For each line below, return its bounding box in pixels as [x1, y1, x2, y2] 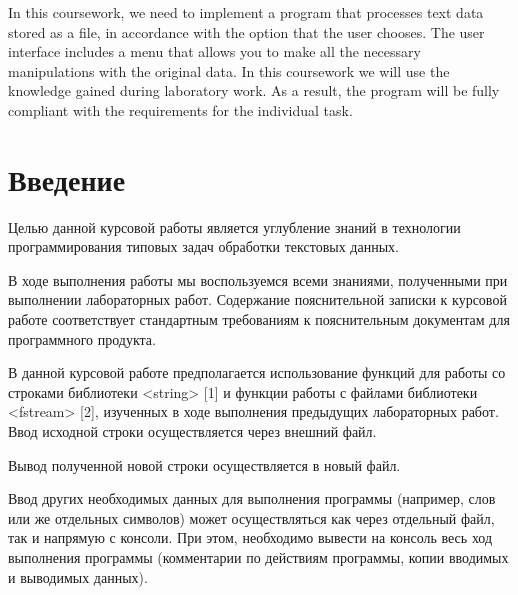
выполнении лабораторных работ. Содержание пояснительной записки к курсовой [8, 289, 507, 310]
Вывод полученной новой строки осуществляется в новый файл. [8, 454, 401, 475]
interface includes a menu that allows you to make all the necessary [8, 41, 421, 62]
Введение [8, 158, 126, 199]
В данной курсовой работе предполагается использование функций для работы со [8, 362, 506, 383]
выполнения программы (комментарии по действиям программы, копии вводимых [8, 547, 509, 567]
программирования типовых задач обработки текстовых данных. [8, 236, 399, 257]
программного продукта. [8, 328, 156, 349]
